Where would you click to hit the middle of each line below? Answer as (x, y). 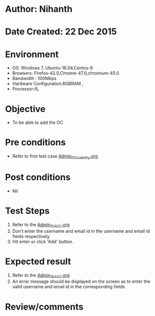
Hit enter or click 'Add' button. (43, 241)
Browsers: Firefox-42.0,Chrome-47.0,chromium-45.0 (66, 73)
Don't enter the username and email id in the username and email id (81, 231)
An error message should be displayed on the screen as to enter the (81, 281)
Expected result (38, 261)
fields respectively (31, 236)
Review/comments (44, 307)
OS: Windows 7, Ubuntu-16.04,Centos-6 (53, 68)
